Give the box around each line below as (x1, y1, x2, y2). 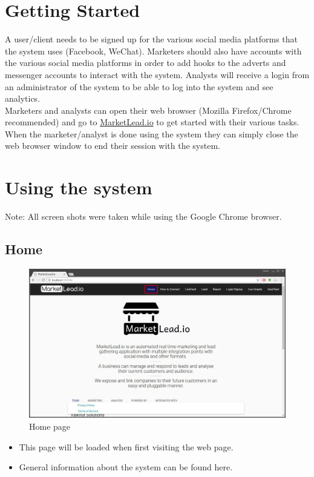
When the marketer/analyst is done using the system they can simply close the (5, 127, 298, 140)
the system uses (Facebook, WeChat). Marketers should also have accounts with (5, 44, 302, 57)
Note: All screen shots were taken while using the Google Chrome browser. (5, 210, 282, 223)
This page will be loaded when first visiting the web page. (19, 440, 234, 453)
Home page (29, 419, 71, 432)
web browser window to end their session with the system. (5, 139, 220, 152)
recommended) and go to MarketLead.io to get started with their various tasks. (5, 116, 299, 128)
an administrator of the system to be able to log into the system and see (5, 80, 273, 93)
